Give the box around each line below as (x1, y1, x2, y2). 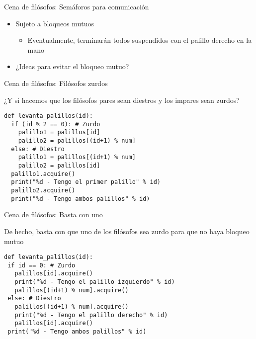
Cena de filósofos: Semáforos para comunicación (4, 1, 149, 11)
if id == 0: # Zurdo (7, 261, 76, 269)
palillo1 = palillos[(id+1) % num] (18, 154, 136, 161)
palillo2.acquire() (11, 187, 76, 194)
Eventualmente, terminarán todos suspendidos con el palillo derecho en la (27, 35, 252, 45)
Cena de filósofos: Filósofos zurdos (4, 78, 108, 88)
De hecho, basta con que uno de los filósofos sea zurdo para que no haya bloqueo (4, 226, 250, 236)
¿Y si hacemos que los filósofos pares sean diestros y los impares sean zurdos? (4, 94, 240, 105)
